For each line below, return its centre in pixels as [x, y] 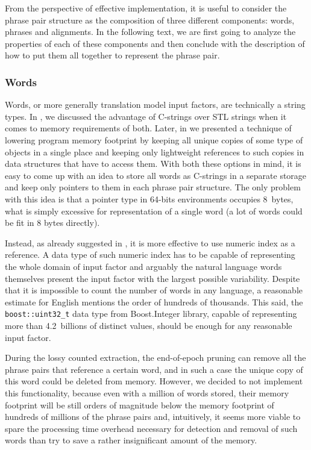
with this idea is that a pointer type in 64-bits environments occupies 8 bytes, [149, 198]
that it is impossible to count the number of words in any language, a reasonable [154, 290]
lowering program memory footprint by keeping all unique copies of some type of [154, 139]
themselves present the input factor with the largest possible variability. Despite [152, 278]
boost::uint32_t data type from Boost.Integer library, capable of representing [151, 314]
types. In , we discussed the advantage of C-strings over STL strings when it [146, 116]
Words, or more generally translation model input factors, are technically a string [155, 105]
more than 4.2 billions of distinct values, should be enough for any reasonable [149, 325]
